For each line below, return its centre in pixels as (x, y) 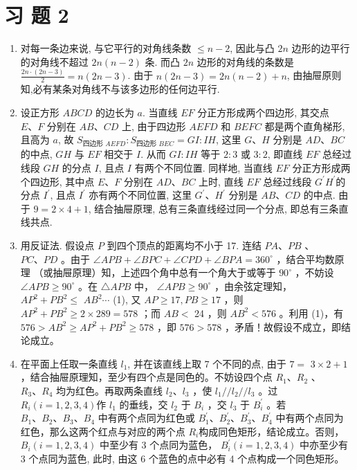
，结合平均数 (305, 259)
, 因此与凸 (252, 48)
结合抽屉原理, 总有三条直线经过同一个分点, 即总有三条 (217, 208)
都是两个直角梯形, (305, 126)
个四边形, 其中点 (57, 181)
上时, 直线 (221, 181)
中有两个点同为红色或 (146, 418)
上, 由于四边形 (154, 126)
